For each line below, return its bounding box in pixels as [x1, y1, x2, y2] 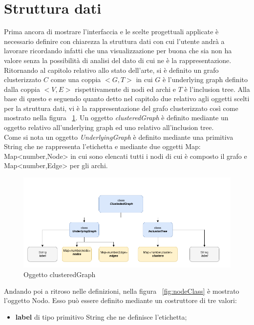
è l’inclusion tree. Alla [184, 84, 250, 94]
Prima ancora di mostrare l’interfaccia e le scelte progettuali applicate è [4, 26, 219, 37]
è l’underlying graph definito [163, 74, 248, 85]
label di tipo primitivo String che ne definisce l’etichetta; [15, 311, 187, 322]
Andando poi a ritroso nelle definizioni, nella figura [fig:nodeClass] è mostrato [4, 285, 239, 296]
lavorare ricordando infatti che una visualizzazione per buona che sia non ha [4, 45, 232, 56]
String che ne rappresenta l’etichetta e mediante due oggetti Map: [4, 141, 201, 152]
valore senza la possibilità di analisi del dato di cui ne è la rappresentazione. [4, 55, 232, 65]
